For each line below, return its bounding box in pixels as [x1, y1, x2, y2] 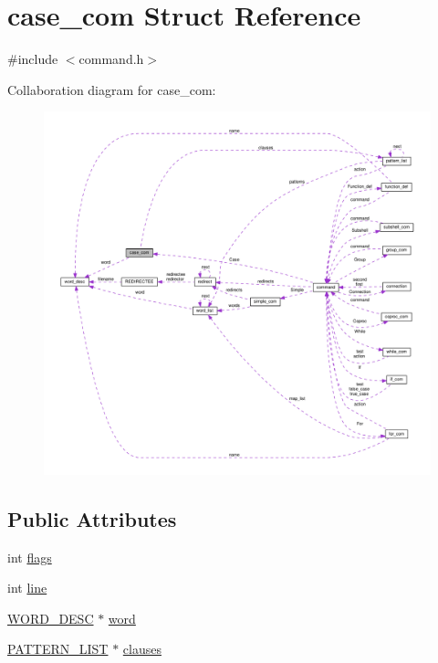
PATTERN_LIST [7, 639, 109, 658]
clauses [122, 639, 162, 658]
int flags [7, 547, 52, 566]
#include [7, 49, 58, 68]
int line [7, 578, 47, 597]
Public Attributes [7, 504, 177, 532]
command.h [78, 49, 144, 68]
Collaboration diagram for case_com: [7, 79, 216, 99]
